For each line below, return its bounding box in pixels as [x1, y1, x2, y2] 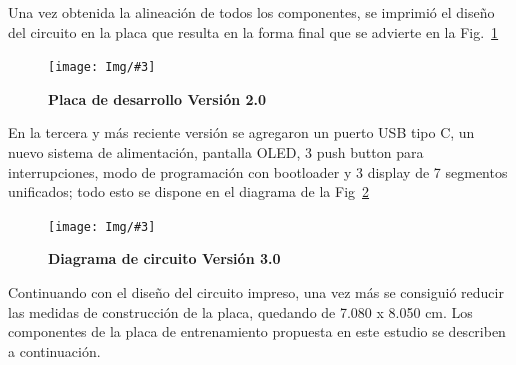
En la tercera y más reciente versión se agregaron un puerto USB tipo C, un [8, 122, 475, 143]
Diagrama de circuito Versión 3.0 [48, 248, 281, 269]
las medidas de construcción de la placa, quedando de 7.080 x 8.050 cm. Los [8, 301, 473, 322]
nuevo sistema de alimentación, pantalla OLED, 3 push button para [8, 142, 424, 163]
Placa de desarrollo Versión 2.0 [48, 88, 267, 109]
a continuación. [8, 340, 101, 361]
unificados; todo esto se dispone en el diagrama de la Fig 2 [8, 181, 370, 202]
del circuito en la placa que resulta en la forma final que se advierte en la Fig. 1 [8, 21, 499, 42]
